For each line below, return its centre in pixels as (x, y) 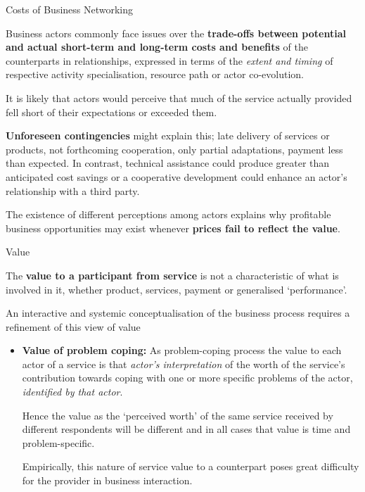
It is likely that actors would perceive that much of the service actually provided (179, 97)
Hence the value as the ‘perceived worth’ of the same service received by (178, 415)
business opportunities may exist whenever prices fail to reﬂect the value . (173, 228)
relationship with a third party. (73, 190)
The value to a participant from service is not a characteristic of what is (172, 275)
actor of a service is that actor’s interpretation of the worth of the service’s (184, 364)
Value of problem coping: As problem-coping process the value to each (182, 350)
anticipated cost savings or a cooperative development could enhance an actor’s (177, 176)
